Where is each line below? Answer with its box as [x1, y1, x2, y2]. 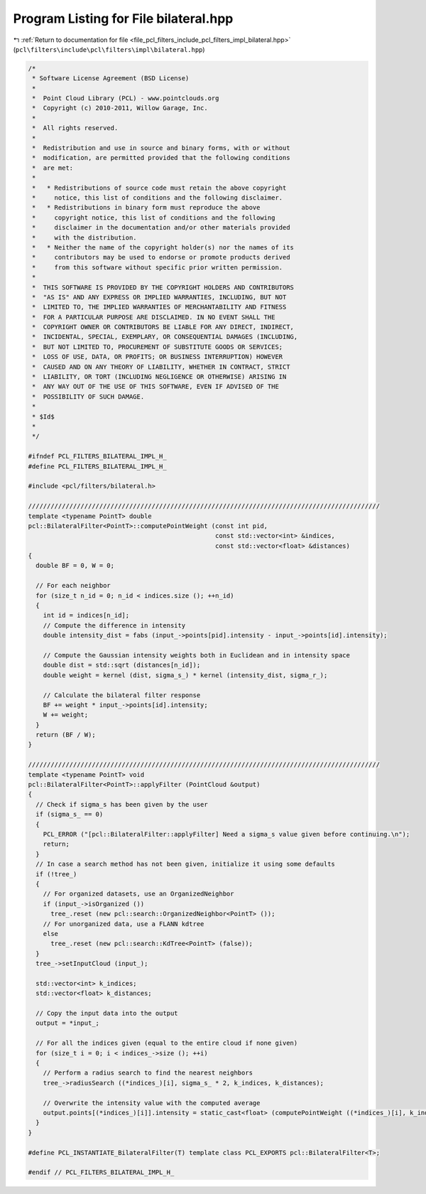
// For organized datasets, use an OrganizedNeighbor [43, 890, 234, 898]
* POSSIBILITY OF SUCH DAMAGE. [32, 392, 145, 401]
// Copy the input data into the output [35, 1009, 178, 1018]
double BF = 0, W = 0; [35, 561, 115, 570]
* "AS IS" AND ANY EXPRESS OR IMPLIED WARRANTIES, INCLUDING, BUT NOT [32, 293, 287, 301]
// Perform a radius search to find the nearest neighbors [43, 1069, 253, 1077]
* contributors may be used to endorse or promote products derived [32, 253, 290, 262]
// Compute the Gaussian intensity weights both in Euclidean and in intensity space [43, 651, 351, 659]
